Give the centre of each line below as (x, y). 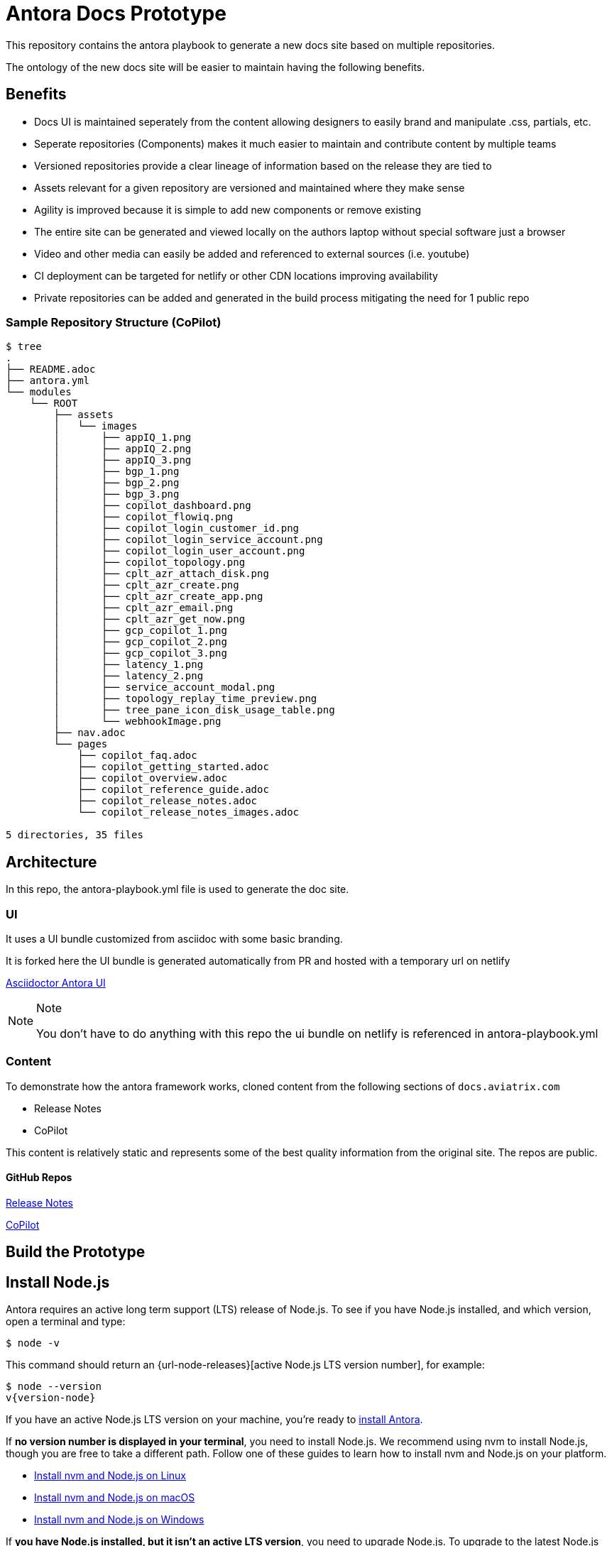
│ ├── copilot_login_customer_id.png (176, 528)
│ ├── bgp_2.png (116, 483)
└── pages (81, 744)
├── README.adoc (51, 369)
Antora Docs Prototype (116, 13)
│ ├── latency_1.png (129, 665)
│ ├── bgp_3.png (116, 494)
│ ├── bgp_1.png (116, 472)
